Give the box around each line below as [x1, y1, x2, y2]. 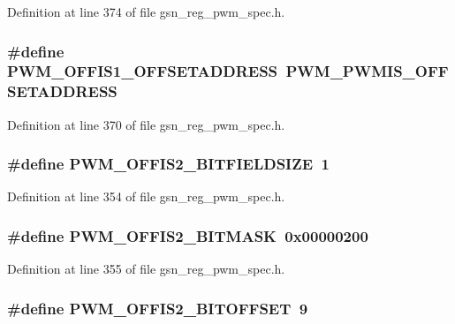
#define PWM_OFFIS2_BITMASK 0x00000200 [7, 224, 368, 246]
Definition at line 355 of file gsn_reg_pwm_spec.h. [7, 260, 285, 278]
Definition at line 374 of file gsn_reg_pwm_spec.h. [7, 3, 285, 20]
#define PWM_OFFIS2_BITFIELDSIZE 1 [7, 153, 330, 175]
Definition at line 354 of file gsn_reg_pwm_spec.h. [7, 187, 285, 206]
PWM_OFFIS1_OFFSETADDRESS [7, 60, 278, 82]
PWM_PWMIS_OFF [285, 60, 449, 82]
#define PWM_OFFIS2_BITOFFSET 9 [7, 297, 308, 319]
